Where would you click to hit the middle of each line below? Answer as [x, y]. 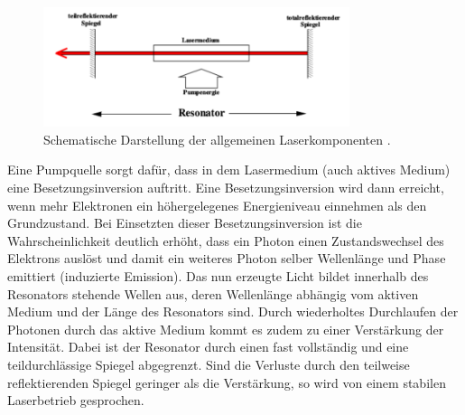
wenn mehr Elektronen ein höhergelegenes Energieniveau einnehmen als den [217, 205]
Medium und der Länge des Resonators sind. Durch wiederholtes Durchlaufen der [233, 311]
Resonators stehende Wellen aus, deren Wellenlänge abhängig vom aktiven [213, 293]
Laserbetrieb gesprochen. [76, 400]
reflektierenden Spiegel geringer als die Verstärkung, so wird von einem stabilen [227, 382]
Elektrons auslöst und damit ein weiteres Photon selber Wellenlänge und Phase [227, 258]
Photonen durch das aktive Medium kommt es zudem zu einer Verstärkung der [226, 329]
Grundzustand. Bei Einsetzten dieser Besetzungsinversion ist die [185, 223]
